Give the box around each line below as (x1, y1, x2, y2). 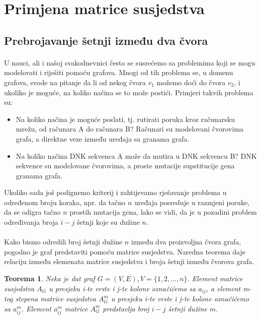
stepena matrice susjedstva (15, 293, 97, 304)
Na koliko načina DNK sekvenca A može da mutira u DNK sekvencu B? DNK (16, 150, 257, 161)
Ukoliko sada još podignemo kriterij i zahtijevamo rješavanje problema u (4, 187, 227, 198)
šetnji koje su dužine (76, 217, 140, 227)
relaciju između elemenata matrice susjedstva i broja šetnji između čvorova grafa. (4, 256, 254, 267)
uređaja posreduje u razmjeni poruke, (134, 197, 249, 207)
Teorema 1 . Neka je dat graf (4, 273, 95, 284)
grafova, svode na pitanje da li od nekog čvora (4, 77, 146, 87)
